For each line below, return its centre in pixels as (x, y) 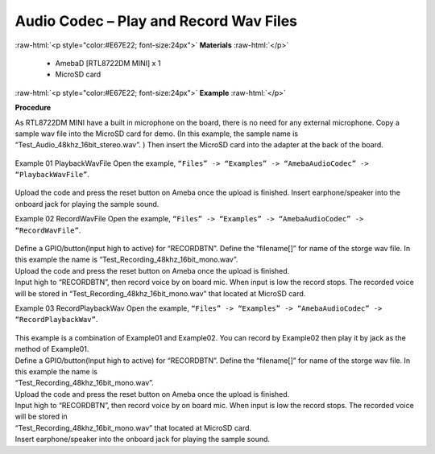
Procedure (33, 108)
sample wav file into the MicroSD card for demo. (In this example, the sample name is (156, 134)
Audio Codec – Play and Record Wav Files (156, 21)
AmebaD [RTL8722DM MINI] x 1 (108, 63)
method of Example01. (52, 349)
